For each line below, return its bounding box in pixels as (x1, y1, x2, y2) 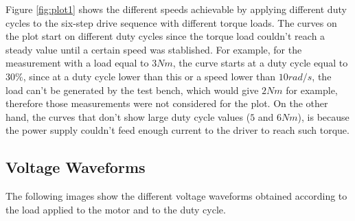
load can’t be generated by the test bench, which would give (5, 82, 259, 97)
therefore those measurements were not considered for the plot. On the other (5, 96, 328, 110)
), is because (297, 109, 350, 124)
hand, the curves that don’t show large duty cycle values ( (5, 109, 251, 124)
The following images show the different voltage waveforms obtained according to (5, 189, 347, 203)
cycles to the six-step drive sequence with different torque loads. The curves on (5, 15, 337, 30)
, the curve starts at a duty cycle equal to (172, 56, 348, 70)
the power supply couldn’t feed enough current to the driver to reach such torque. (5, 123, 350, 137)
